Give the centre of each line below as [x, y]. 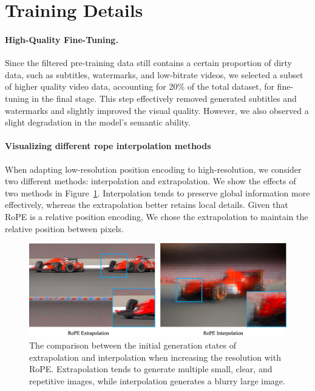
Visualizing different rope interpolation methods [108, 146]
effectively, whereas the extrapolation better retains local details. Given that [147, 205]
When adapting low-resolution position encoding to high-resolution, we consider [153, 169]
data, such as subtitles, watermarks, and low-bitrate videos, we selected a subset [154, 74]
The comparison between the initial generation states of [133, 345]
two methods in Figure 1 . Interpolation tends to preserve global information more [157, 192]
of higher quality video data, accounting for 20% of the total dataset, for [140, 86]
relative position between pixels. [64, 228]
